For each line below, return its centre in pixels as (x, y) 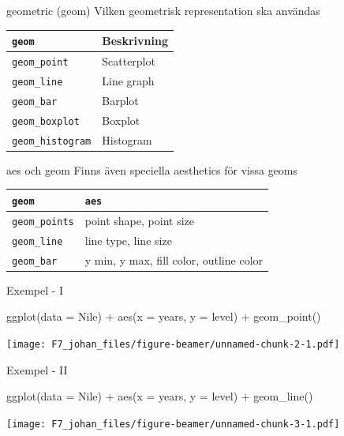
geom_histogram (52, 141)
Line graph (128, 80)
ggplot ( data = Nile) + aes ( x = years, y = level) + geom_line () (160, 396)
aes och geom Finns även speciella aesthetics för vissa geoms (152, 169)
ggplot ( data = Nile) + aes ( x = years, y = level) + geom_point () (164, 316)
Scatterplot (129, 61)
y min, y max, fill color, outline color (174, 259)
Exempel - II (37, 369)
